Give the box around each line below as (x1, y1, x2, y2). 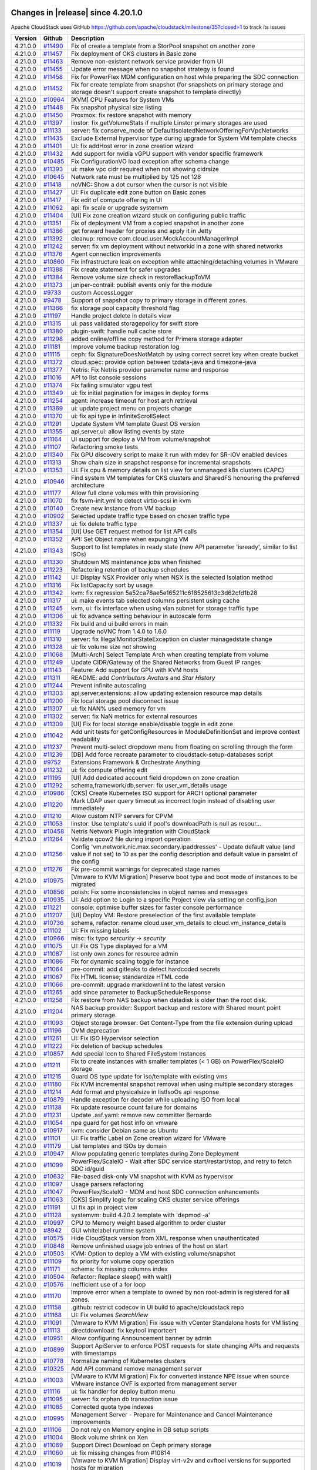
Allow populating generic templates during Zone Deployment (70, 1150, 239, 1158)
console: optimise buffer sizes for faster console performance (70, 903, 242, 911)
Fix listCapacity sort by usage (70, 581, 153, 589)
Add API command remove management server (70, 1364, 203, 1372)
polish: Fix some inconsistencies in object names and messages (70, 888, 248, 896)
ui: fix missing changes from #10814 (70, 1448, 170, 1456)
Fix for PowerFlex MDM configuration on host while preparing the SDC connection (70, 72, 299, 81)
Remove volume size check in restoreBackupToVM (70, 273, 211, 281)
